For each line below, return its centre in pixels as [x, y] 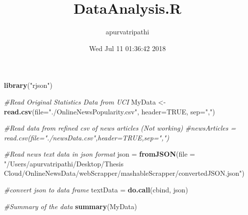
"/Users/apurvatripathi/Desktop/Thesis [64, 163]
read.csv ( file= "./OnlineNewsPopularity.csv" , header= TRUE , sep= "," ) [110, 111]
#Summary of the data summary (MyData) [71, 206]
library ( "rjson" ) [28, 85]
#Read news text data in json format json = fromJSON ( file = [99, 154]
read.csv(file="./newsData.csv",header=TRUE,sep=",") [87, 137]
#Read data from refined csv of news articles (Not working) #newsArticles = [120, 128]
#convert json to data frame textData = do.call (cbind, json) [96, 190]
